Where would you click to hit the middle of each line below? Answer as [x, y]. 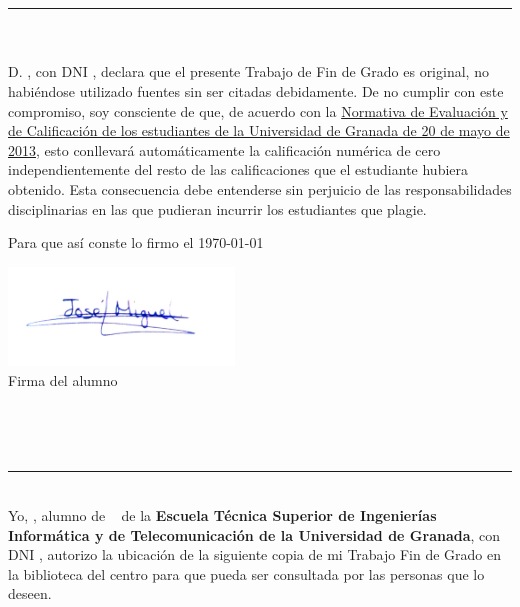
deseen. [30, 593]
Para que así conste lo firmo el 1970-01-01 [136, 242]
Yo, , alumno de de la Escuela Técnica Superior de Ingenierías [222, 514]
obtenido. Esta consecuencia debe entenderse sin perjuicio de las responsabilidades [260, 188]
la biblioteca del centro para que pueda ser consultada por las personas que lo [246, 573]
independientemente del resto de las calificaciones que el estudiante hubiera [238, 169]
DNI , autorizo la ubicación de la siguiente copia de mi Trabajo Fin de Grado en [255, 554]
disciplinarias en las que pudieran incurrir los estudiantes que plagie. [217, 208]
